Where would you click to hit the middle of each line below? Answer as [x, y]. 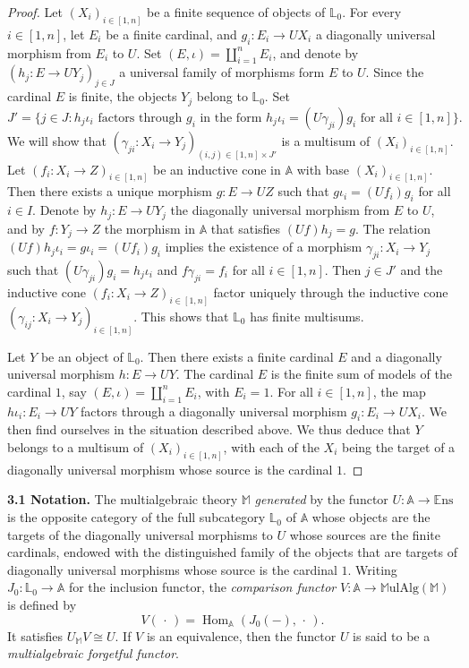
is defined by [42, 605]
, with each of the [271, 447]
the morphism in [149, 228]
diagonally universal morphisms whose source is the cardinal [172, 569]
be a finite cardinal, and [171, 34]
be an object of [82, 356]
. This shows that [181, 316]
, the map [399, 391]
